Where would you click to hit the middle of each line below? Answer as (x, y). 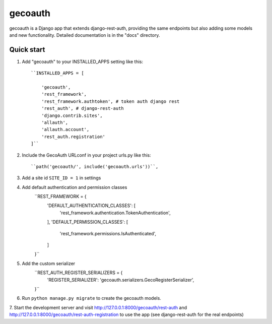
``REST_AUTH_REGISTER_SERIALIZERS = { (79, 273)
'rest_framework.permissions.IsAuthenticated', (108, 233)
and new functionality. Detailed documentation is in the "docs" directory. (85, 35)
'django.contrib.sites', (72, 115)
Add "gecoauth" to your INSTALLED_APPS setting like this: (83, 61)
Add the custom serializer (49, 263)
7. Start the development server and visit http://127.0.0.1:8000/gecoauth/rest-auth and (98, 307)
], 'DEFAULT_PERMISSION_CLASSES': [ (88, 222)
